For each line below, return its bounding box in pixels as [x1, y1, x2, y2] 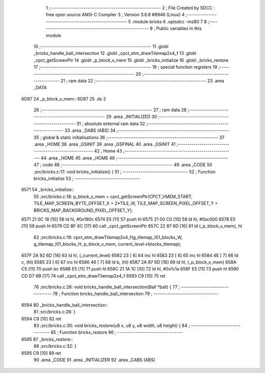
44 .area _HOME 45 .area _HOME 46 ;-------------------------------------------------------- [41, 155, 228, 161]
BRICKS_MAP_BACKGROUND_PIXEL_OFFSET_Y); [33, 207, 133, 213]
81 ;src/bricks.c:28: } [33, 309, 76, 315]
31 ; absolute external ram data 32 [76, 121, 145, 126]
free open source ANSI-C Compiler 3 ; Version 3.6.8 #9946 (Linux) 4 [46, 12, 185, 18]
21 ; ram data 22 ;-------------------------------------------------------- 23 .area [60, 77, 224, 83]
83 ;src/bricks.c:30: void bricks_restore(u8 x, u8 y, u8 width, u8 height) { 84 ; [33, 323, 190, 328]
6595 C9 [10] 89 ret [21, 350, 61, 356]
